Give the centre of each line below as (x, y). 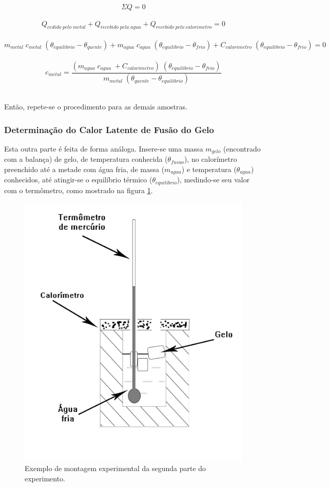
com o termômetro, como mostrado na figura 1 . (79, 190)
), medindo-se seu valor (213, 180)
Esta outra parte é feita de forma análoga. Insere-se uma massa (104, 148)
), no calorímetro (210, 159)
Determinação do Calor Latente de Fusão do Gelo (109, 129)
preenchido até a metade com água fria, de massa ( (84, 169)
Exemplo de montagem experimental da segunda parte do (115, 468)
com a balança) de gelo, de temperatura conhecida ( (86, 159)
